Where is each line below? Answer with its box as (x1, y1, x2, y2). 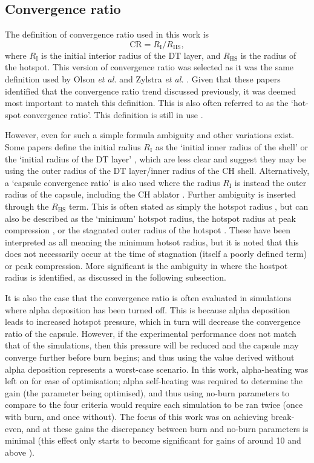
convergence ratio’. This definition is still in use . (23, 108, 203, 121)
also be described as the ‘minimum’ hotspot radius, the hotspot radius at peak (5, 212, 296, 224)
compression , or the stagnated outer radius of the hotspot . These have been (5, 224, 290, 236)
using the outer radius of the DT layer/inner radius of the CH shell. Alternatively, (5, 164, 310, 177)
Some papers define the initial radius (5, 140, 141, 153)
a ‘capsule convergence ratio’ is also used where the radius (5, 176, 220, 188)
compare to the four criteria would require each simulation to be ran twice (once (5, 398, 303, 411)
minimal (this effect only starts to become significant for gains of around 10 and (5, 434, 301, 447)
